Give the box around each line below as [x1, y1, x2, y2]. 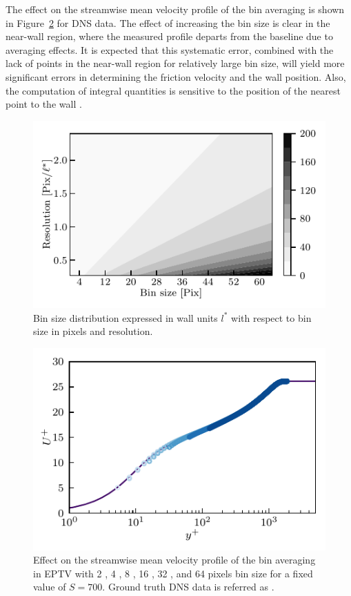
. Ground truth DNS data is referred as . [102, 579, 274, 594]
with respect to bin [231, 310, 312, 325]
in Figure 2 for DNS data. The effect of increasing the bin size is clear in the [6, 15, 330, 30]
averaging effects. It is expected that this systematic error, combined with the [6, 42, 334, 57]
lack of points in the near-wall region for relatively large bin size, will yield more [6, 56, 345, 70]
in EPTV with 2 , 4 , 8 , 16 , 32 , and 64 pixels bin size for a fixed [33, 566, 313, 580]
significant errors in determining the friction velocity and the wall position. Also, [6, 69, 346, 84]
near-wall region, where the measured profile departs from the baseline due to [6, 29, 333, 44]
